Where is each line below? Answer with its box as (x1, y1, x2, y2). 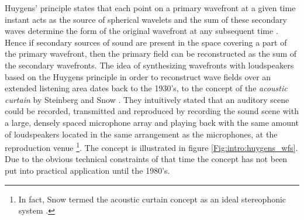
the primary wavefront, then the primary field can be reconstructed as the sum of (5, 47, 297, 60)
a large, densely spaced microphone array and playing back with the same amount (5, 116, 299, 128)
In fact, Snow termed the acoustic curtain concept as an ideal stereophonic (18, 192, 286, 205)
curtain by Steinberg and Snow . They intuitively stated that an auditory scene (5, 93, 289, 105)
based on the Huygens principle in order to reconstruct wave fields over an (5, 70, 271, 82)
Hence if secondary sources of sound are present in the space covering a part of (5, 36, 287, 48)
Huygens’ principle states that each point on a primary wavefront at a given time (5, 2, 296, 13)
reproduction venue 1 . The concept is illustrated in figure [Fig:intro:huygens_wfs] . (5, 140, 298, 153)
